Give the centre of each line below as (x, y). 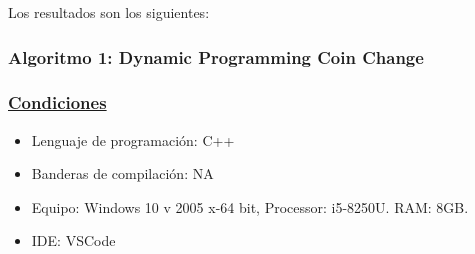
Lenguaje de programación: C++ (133, 139)
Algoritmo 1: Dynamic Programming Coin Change (216, 56)
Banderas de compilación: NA (122, 173)
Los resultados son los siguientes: (109, 12)
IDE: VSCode (73, 240)
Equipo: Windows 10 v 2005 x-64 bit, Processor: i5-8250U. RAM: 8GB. (250, 206)
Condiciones (57, 102)
